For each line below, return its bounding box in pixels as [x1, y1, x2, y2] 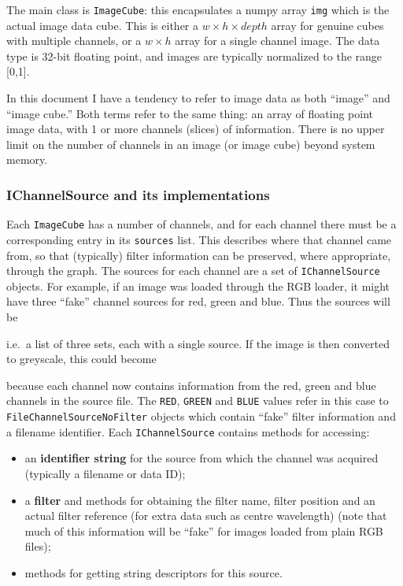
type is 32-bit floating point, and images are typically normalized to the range [6, 47, 383, 64]
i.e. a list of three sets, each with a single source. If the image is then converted [6, 335, 390, 351]
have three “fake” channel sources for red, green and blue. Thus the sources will [6, 293, 390, 310]
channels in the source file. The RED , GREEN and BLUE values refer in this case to [6, 392, 389, 409]
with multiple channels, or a [6, 32, 142, 49]
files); [24, 538, 51, 554]
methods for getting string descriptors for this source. [24, 564, 283, 580]
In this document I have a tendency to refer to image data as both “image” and [6, 90, 390, 106]
